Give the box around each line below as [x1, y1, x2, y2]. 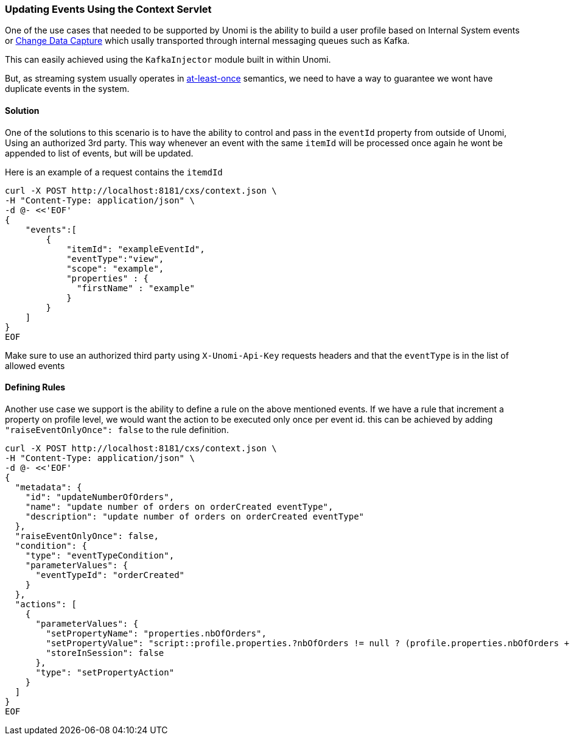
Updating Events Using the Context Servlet [5, 3, 212, 15]
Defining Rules [5, 382, 66, 393]
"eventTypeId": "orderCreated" [35, 569, 185, 580]
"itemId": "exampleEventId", [66, 244, 205, 254]
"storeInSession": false [46, 647, 164, 658]
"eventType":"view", [66, 253, 164, 264]
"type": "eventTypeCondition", [25, 550, 175, 560]
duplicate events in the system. [5, 83, 130, 94]
